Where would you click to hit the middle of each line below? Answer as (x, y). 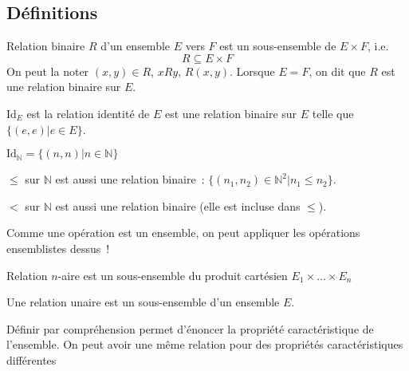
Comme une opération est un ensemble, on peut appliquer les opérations (183, 233)
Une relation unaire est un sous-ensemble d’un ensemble (143, 302)
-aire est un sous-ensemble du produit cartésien (173, 275)
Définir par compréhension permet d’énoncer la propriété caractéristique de (190, 328)
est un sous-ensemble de (278, 46)
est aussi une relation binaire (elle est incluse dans (178, 205)
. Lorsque (252, 71)
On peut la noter (48, 71)
